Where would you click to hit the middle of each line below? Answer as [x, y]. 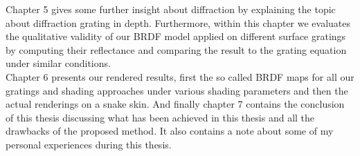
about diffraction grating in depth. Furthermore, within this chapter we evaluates [178, 22]
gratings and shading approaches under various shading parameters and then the [177, 90]
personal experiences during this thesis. [89, 144]
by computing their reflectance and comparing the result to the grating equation [176, 49]
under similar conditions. [58, 63]
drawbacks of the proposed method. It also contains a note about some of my [170, 131]
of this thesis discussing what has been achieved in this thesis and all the [160, 117]
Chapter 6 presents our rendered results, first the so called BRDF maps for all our [180, 76]
